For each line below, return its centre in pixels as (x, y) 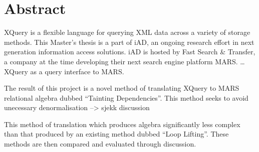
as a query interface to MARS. (77, 71)
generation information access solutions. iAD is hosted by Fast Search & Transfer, (130, 52)
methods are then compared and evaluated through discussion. (100, 144)
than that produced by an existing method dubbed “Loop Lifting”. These (116, 134)
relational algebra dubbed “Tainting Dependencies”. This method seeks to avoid (126, 97)
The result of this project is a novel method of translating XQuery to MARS (122, 88)
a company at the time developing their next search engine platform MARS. (121, 61)
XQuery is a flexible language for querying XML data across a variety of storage (127, 32)
